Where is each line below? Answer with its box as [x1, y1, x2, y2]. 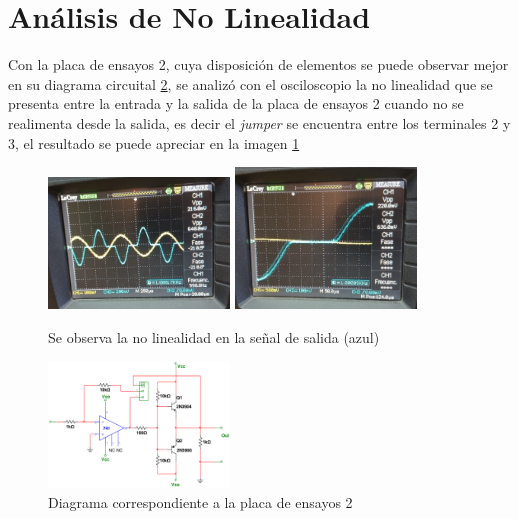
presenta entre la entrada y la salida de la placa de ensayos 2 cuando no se [8, 93, 464, 114]
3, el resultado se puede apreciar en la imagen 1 [8, 132, 300, 153]
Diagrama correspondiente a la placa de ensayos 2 [48, 491, 353, 512]
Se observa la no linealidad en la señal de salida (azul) [48, 326, 380, 347]
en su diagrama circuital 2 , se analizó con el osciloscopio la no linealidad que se [8, 73, 493, 94]
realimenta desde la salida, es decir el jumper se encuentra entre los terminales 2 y [8, 112, 511, 133]
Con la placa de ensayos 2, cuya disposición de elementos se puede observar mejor [8, 54, 509, 75]
